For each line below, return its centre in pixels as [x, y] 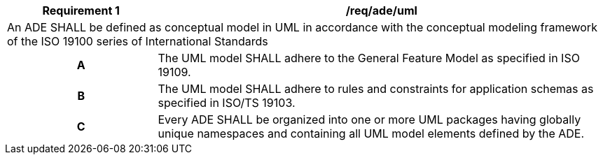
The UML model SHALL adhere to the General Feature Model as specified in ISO [369, 58]
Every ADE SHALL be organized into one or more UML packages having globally [369, 119]
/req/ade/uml [381, 10]
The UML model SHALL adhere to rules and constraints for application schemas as [376, 89]
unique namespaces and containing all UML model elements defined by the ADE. [371, 133]
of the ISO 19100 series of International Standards [138, 41]
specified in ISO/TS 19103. [227, 103]
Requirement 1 [81, 10]
